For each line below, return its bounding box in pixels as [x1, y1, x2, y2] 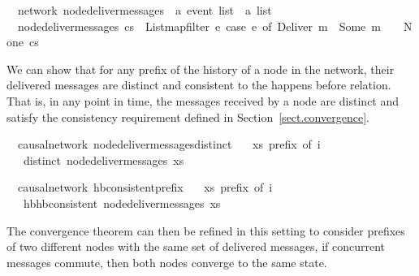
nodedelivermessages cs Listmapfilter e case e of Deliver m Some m [17, 17, 381, 34]
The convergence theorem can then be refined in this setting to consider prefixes [6, 222, 405, 239]
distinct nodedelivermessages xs [23, 151, 184, 168]
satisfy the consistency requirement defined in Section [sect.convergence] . [6, 108, 369, 125]
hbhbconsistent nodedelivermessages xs [23, 194, 221, 211]
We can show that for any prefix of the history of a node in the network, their [6, 60, 395, 77]
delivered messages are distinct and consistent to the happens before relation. [6, 76, 391, 93]
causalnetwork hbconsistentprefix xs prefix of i [17, 179, 273, 196]
